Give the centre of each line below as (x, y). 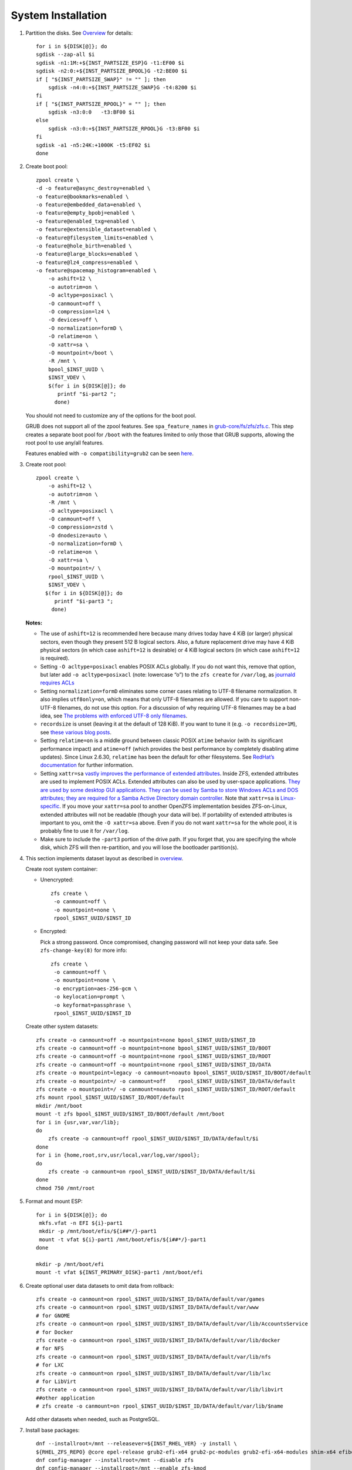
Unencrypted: (57, 880)
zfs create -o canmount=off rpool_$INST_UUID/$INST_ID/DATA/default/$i (153, 1139)
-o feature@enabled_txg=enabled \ (85, 221)
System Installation (59, 15)
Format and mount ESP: (54, 1201)
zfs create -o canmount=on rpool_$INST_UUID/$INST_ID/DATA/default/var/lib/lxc (153, 1373)
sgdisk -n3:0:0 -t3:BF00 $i (91, 112)
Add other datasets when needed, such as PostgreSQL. (93, 1419)
